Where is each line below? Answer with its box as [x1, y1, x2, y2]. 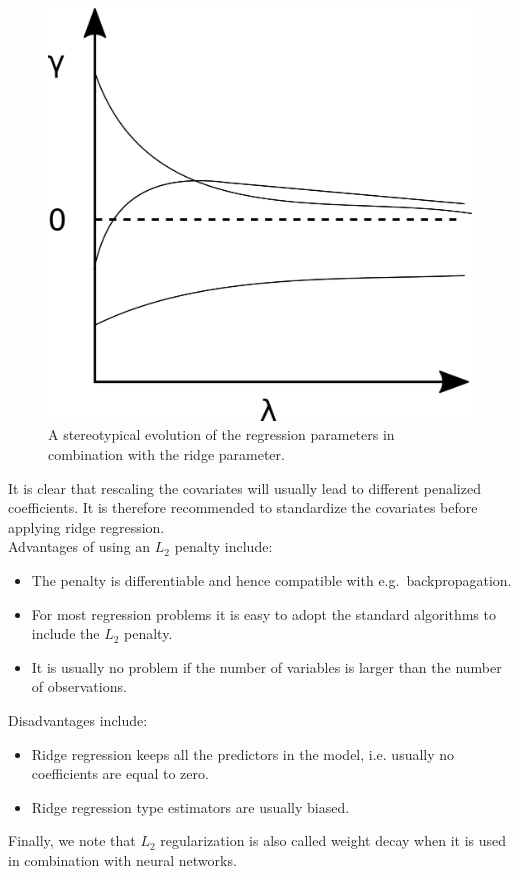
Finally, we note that [8, 830, 136, 851]
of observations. [31, 676, 127, 697]
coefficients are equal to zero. [31, 763, 209, 784]
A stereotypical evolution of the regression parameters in [48, 424, 395, 445]
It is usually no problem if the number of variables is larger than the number [31, 656, 502, 677]
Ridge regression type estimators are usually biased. [31, 796, 350, 817]
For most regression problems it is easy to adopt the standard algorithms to [31, 603, 496, 624]
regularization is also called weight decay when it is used [160, 830, 507, 851]
